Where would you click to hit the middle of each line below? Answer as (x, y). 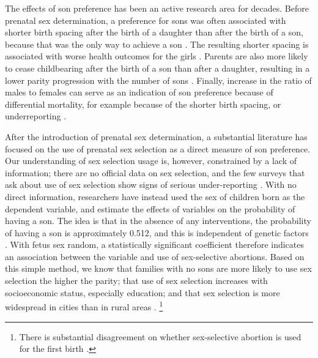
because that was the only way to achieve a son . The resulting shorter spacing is (157, 44)
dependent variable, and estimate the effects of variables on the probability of (150, 208)
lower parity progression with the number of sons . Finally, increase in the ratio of (158, 80)
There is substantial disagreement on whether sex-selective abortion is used (160, 336)
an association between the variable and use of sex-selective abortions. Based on (155, 256)
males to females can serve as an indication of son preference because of (139, 92)
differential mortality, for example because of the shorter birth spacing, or (143, 104)
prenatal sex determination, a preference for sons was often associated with (146, 20)
